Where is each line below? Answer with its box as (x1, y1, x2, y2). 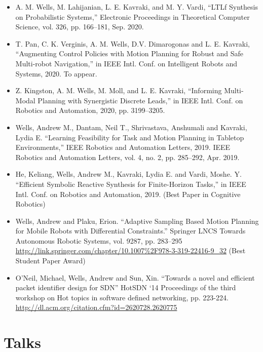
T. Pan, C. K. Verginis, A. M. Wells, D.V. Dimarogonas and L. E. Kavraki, (15, 38, 250, 49)
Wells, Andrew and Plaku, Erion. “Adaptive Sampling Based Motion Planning (15, 215, 259, 226)
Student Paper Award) (15, 255, 86, 266)
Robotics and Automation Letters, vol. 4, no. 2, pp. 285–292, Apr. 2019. (15, 151, 240, 162)
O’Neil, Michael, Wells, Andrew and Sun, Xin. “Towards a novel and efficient (15, 272, 255, 283)
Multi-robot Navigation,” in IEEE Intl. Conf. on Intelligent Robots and (15, 58, 238, 68)
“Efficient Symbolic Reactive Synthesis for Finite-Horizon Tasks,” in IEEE (15, 178, 246, 189)
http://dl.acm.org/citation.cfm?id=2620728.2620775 (15, 302, 177, 312)
